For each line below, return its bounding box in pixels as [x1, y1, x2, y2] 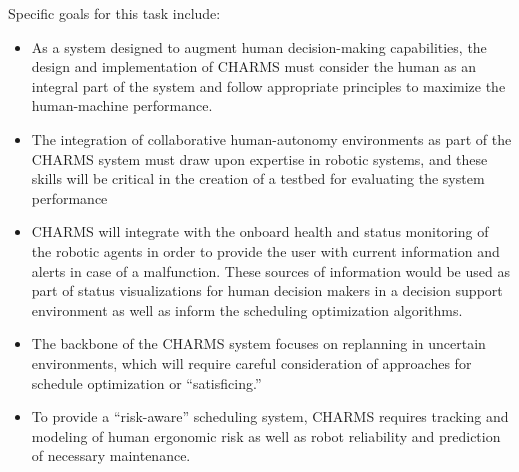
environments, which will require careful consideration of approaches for [31, 352, 472, 373]
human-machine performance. [31, 95, 213, 116]
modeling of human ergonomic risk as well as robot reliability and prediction [31, 425, 501, 446]
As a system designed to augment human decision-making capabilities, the [31, 36, 487, 57]
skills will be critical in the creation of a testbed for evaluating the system [31, 168, 485, 189]
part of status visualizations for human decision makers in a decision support [31, 280, 503, 301]
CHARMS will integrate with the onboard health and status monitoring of [31, 221, 489, 242]
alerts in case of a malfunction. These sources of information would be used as [31, 260, 510, 281]
